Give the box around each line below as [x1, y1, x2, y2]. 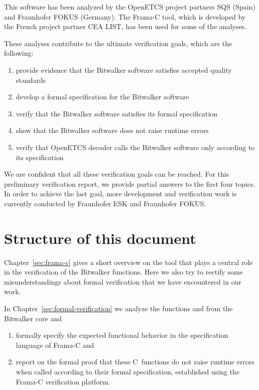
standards [16, 74, 46, 85]
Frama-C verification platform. [16, 376, 110, 386]
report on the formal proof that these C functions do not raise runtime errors [16, 356, 254, 367]
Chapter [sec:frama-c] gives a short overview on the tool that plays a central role [4, 256, 253, 267]
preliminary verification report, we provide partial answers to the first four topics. [4, 178, 255, 189]
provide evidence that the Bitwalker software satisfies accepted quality [16, 64, 232, 75]
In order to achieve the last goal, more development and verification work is [4, 188, 237, 199]
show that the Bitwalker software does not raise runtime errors [16, 125, 209, 136]
